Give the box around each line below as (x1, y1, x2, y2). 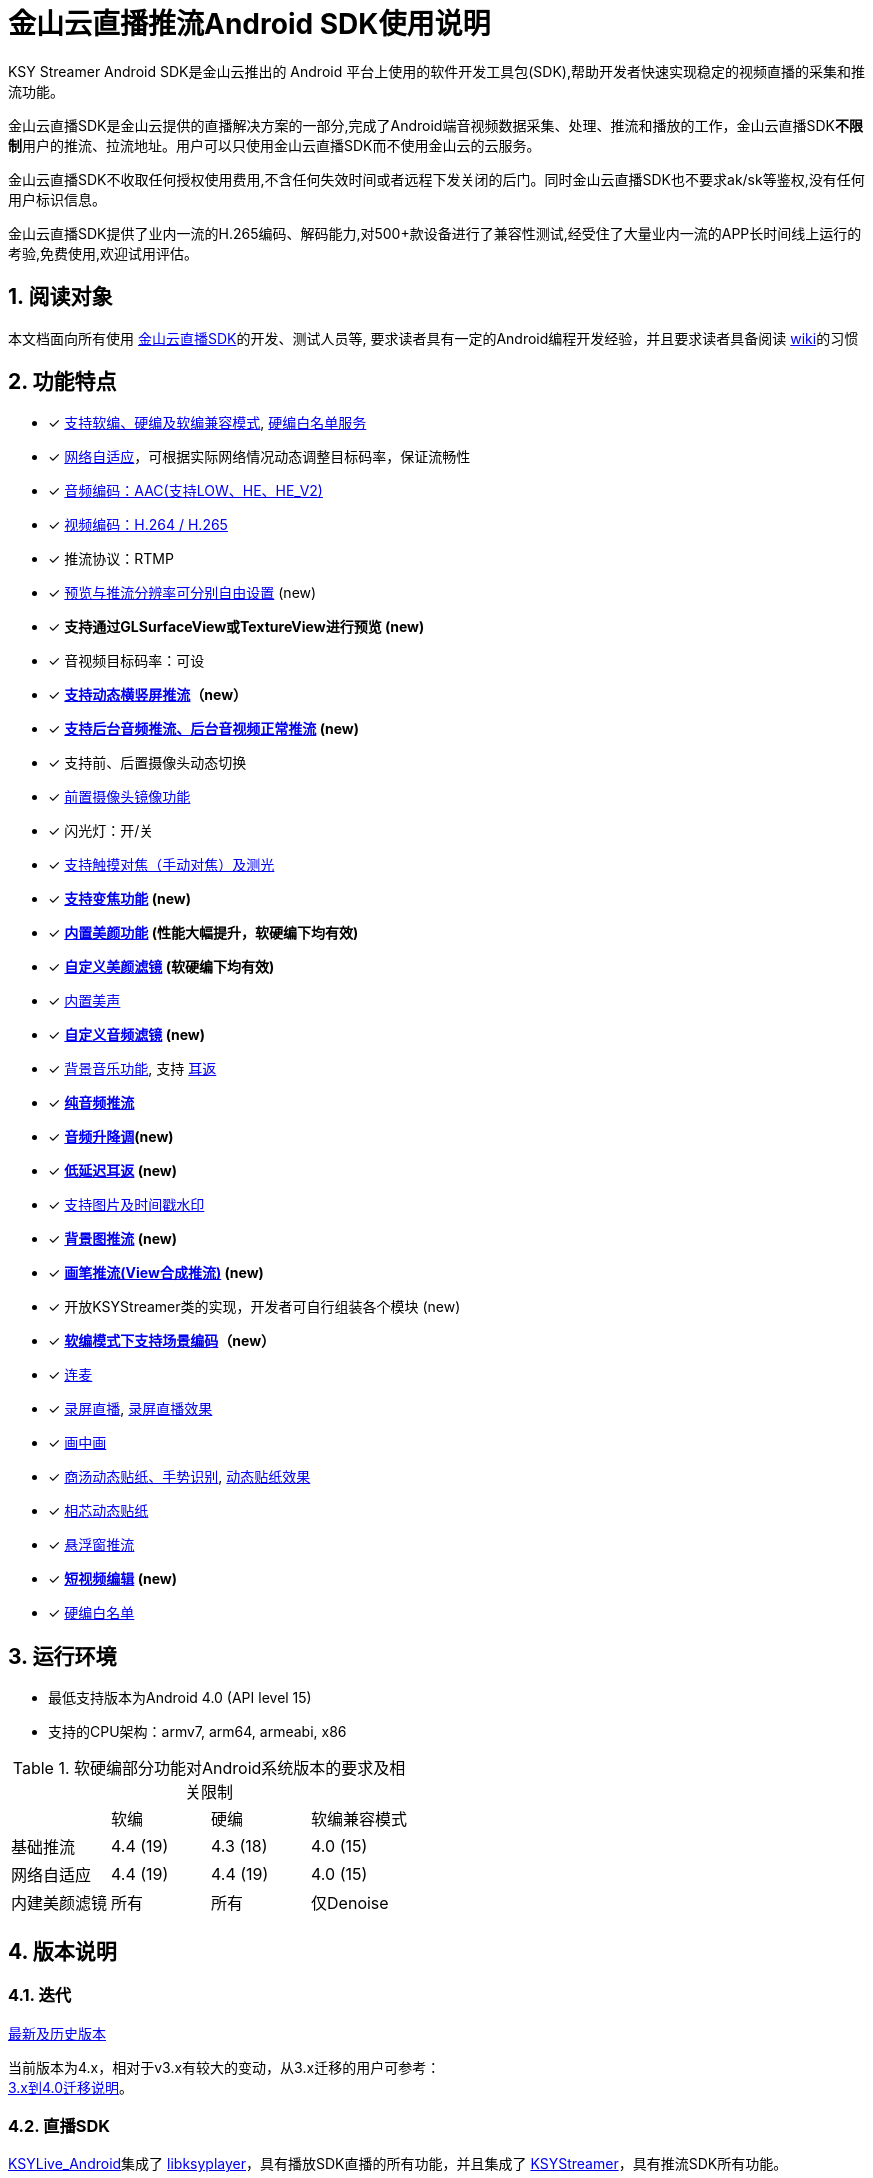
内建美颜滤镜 (11, 1893, 108, 1914)
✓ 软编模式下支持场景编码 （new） (48, 1332, 276, 1350)
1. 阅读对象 (8, 284, 113, 310)
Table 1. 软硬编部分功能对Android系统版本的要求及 (12, 1758, 390, 1779)
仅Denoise (311, 1893, 389, 1914)
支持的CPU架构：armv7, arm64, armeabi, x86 (48, 1723, 347, 1741)
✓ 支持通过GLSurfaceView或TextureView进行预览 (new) (48, 618, 425, 636)
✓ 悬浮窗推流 (48, 1536, 135, 1554)
